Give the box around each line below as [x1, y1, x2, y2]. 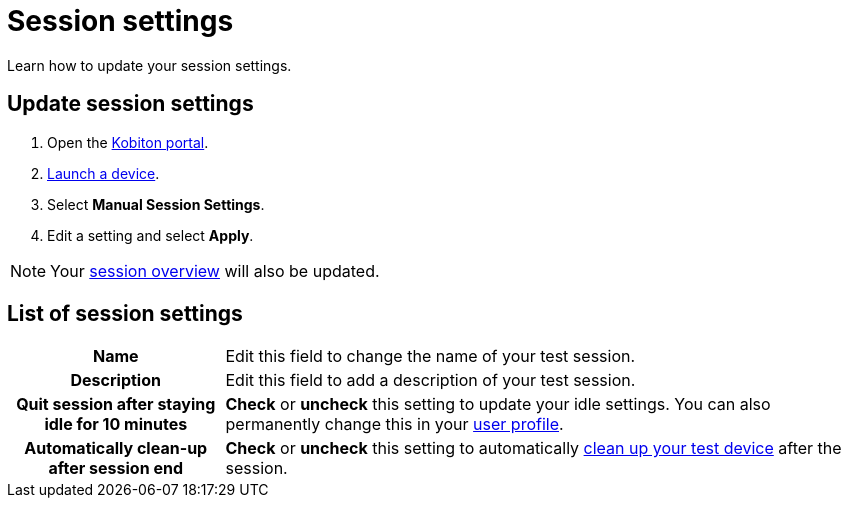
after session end [48, 458, 183, 479]
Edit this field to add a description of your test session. [225, 370, 636, 391]
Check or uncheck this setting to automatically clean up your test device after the [225, 438, 842, 459]
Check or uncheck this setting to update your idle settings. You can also [225, 394, 771, 415]
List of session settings [7, 301, 243, 327]
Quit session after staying [16, 394, 216, 415]
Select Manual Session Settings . [47, 195, 265, 213]
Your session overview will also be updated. [50, 260, 380, 281]
